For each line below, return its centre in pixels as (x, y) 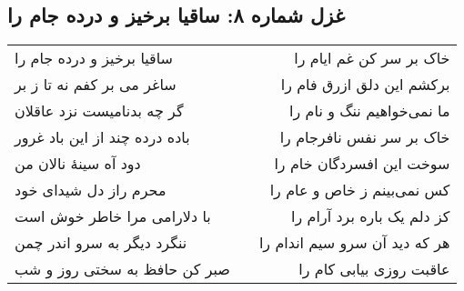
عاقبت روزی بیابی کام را (374, 269)
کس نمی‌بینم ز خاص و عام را (360, 190)
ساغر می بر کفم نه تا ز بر (96, 85)
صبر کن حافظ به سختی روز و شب (122, 269)
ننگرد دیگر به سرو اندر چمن (101, 243)
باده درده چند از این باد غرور (102, 137)
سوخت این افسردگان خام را (362, 164)
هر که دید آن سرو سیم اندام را (354, 243)
